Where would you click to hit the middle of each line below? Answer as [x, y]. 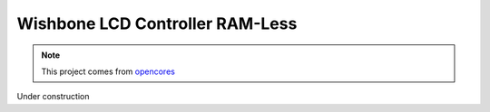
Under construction [53, 97]
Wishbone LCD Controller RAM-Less [157, 23]
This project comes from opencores [108, 71]
